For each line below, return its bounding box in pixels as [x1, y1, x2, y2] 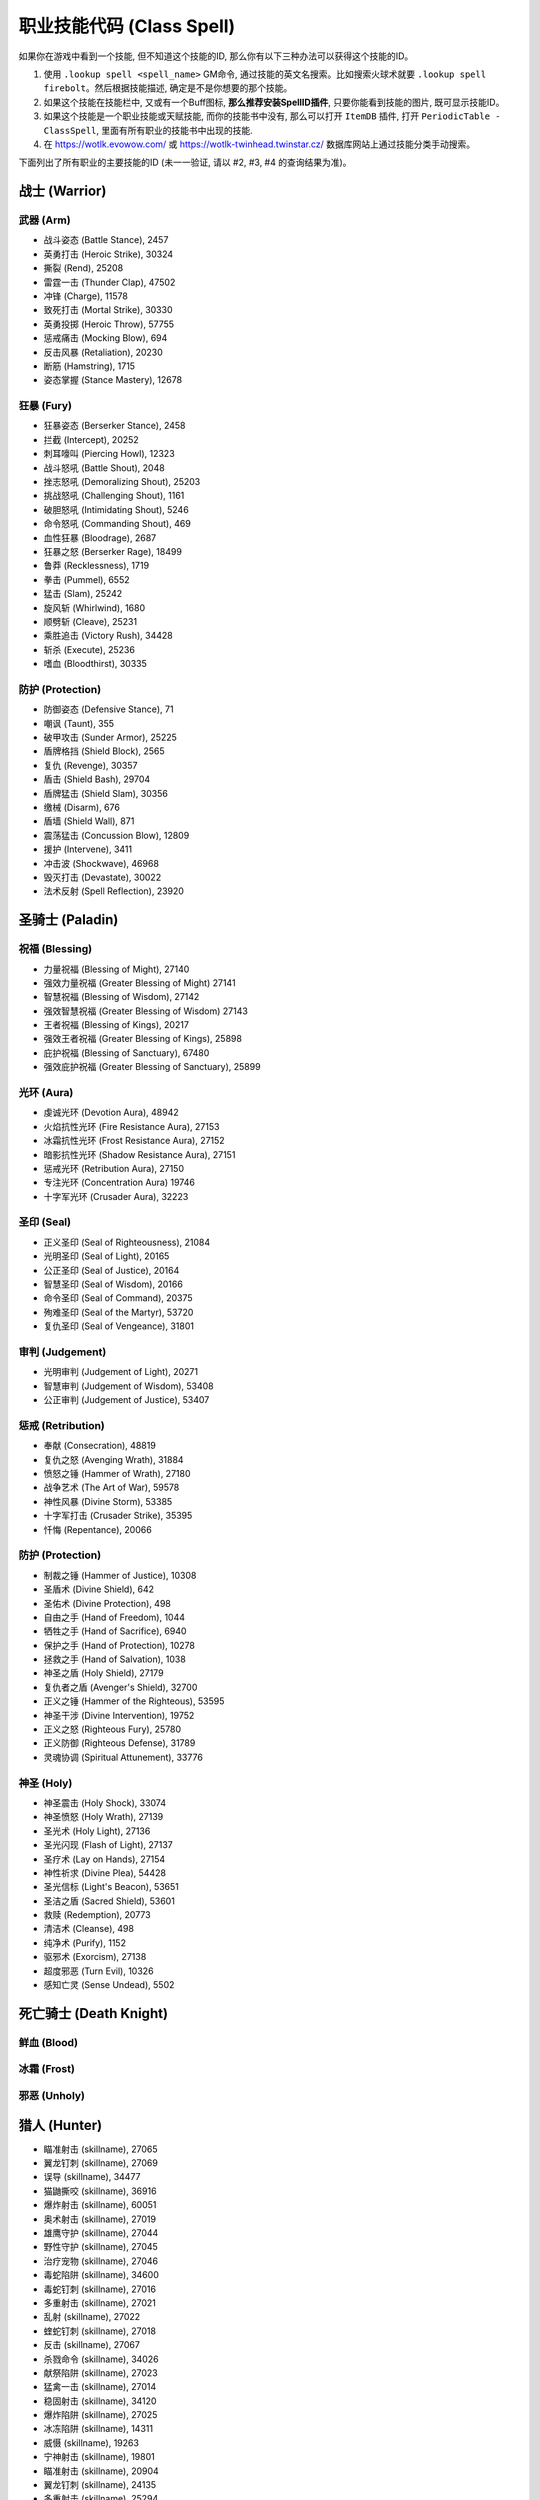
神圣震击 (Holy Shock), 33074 [43, 1796, 167, 1809]
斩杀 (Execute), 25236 [43, 643, 135, 655]
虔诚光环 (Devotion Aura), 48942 [43, 1106, 179, 1119]
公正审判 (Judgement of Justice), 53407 [43, 1394, 210, 1406]
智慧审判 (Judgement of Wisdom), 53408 [43, 1380, 214, 1392]
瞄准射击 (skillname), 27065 [43, 2143, 158, 2155]
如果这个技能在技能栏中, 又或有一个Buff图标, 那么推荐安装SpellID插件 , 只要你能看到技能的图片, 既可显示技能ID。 [43, 96, 505, 108]
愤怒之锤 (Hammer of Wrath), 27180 [43, 1468, 191, 1480]
